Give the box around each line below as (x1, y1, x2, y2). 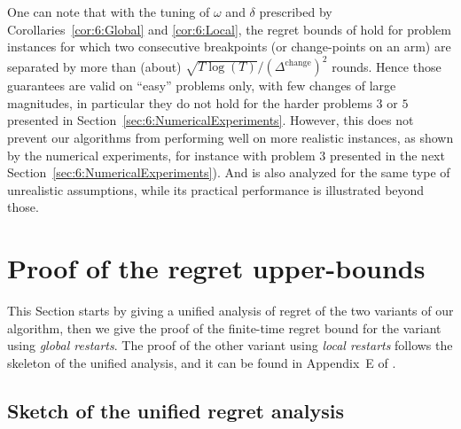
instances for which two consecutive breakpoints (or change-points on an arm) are (7, 37, 451, 56)
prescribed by (259, 3, 332, 20)
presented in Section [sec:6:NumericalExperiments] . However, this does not (7, 111, 414, 129)
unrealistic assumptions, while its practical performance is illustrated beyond (7, 180, 425, 199)
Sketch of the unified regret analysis (7, 396, 345, 424)
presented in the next (329, 145, 445, 164)
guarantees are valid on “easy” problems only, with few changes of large (7, 76, 396, 95)
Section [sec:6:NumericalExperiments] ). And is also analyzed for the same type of (7, 163, 450, 182)
